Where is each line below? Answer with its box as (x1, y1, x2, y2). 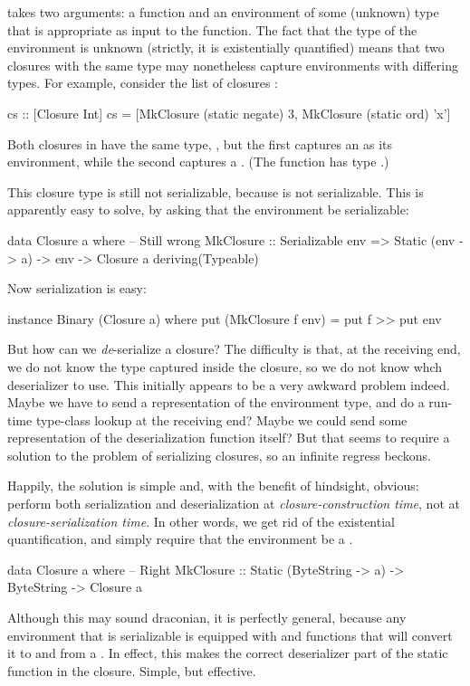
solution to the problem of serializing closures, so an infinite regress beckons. (7, 445, 431, 464)
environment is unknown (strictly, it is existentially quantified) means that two (7, 38, 445, 57)
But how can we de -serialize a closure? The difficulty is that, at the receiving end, (7, 339, 461, 358)
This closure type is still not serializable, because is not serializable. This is (7, 182, 424, 201)
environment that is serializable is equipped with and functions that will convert (7, 625, 453, 644)
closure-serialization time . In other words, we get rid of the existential (7, 511, 395, 530)
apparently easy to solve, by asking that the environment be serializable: (7, 200, 409, 219)
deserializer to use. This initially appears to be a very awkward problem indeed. (7, 375, 450, 394)
